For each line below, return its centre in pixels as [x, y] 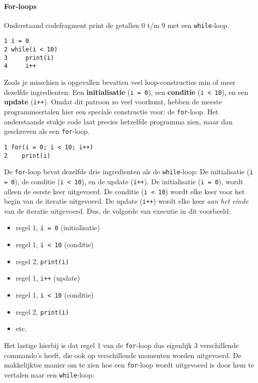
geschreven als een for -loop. [47, 131]
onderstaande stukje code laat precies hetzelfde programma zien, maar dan [118, 121]
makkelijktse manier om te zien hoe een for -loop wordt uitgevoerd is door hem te [129, 365]
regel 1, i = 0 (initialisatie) [58, 227]
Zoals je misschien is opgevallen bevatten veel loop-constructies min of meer [120, 82]
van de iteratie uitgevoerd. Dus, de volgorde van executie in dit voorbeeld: [118, 210]
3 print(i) [29, 58]
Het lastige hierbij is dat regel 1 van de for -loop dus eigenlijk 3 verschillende [122, 345]
